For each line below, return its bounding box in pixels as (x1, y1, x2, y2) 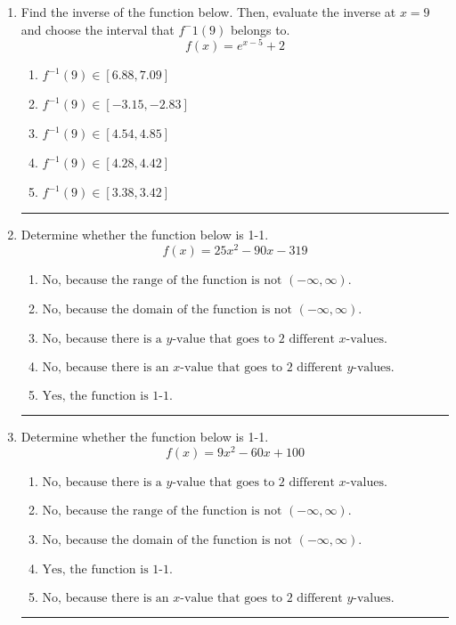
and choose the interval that (20, 20, 175, 38)
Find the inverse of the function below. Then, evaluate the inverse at (20, 3, 396, 20)
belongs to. (230, 20, 290, 38)
